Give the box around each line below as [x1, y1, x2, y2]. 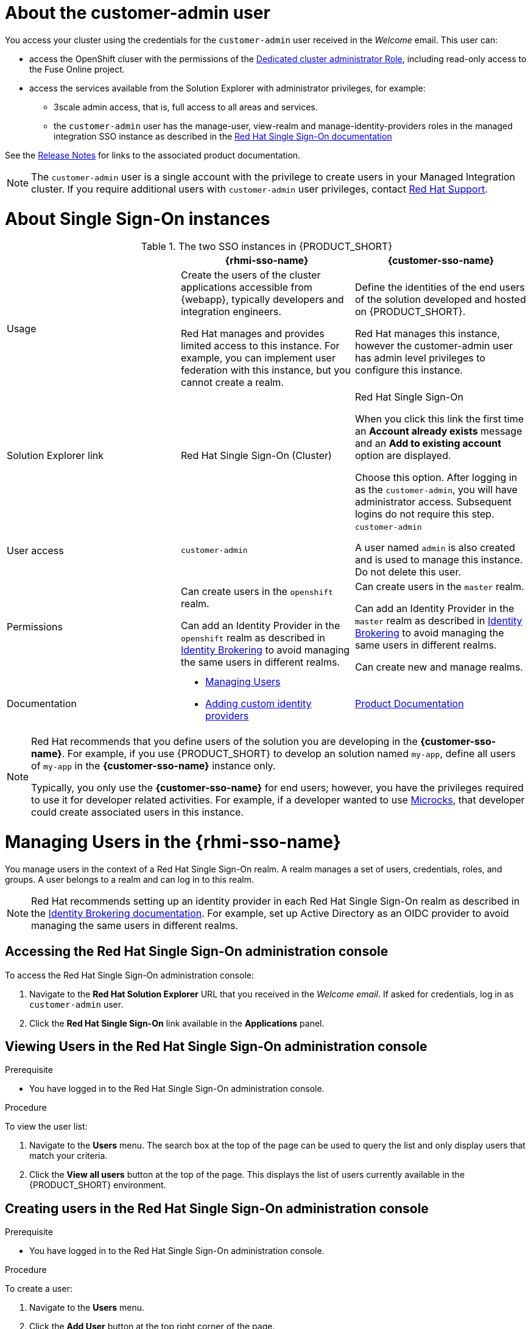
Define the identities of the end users [354, 281, 525, 294]
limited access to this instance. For [180, 340, 340, 352]
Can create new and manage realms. [354, 661, 523, 674]
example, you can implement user [180, 352, 336, 365]
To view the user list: [5, 1121, 88, 1132]
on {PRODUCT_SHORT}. [354, 305, 466, 318]
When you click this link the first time [354, 413, 524, 426]
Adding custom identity [205, 697, 312, 710]
